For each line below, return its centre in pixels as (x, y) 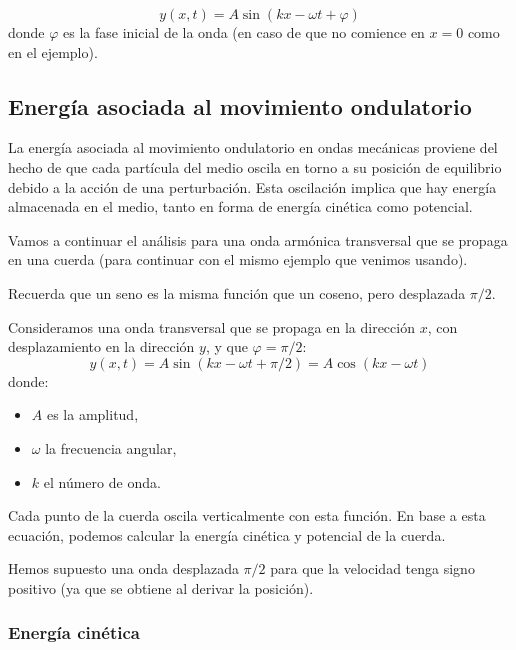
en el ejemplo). (53, 51)
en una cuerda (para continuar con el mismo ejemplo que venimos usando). (238, 259)
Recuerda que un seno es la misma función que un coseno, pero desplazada (237, 292)
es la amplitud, (92, 414)
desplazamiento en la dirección (101, 346)
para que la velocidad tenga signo (372, 568)
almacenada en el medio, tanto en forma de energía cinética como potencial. (240, 206)
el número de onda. (102, 481)
